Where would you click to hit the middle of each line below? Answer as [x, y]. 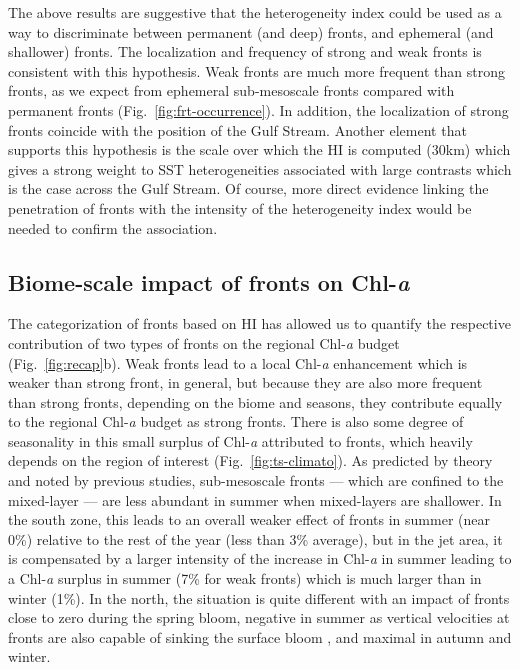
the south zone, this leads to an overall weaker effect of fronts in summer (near [249, 519]
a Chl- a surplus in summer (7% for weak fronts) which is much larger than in [245, 578]
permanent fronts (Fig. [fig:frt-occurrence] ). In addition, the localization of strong [258, 109]
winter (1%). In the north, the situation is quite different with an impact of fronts [259, 597]
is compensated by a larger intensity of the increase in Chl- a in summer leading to [260, 558]
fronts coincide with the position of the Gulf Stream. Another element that [237, 129]
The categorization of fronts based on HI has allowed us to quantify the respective [259, 323]
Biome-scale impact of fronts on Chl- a [209, 281]
